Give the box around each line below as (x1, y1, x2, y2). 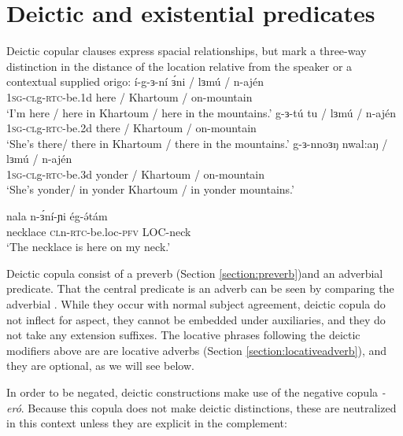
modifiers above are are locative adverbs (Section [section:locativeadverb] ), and (6, 342, 387, 358)
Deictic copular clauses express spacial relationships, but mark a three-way (6, 42, 367, 59)
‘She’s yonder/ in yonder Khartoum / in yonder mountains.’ (6, 181, 294, 198)
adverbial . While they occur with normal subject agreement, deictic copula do (6, 296, 386, 312)
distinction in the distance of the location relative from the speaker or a (6, 57, 353, 74)
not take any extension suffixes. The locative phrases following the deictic (6, 327, 360, 343)
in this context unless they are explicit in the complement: (6, 415, 287, 431)
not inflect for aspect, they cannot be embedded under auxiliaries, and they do (6, 311, 386, 327)
